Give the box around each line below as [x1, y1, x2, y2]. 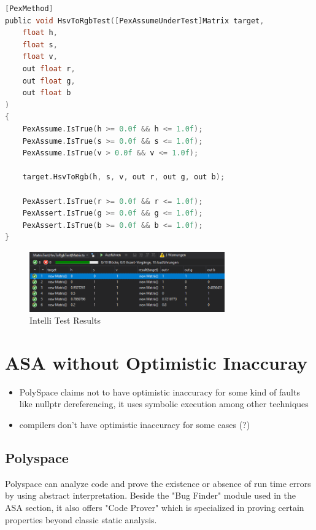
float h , [22, 28, 58, 37]
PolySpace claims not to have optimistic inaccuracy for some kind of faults [19, 385, 300, 398]
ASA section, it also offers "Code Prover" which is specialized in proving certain [5, 501, 304, 513]
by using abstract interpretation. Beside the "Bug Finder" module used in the [5, 489, 296, 502]
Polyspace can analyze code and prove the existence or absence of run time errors [5, 477, 311, 489]
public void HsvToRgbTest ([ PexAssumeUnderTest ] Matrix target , [5, 16, 264, 25]
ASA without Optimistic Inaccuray [5, 349, 307, 375]
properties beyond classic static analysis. [5, 513, 157, 526]
